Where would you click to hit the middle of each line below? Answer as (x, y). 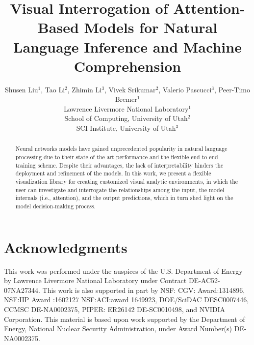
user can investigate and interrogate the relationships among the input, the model (120, 189)
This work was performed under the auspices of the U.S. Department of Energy (123, 271)
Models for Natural (151, 27)
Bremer (126, 99)
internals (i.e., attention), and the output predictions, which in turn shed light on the (124, 198)
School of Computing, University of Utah (126, 118)
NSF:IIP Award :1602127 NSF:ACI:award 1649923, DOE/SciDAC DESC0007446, (127, 300)
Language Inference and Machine (127, 46)
